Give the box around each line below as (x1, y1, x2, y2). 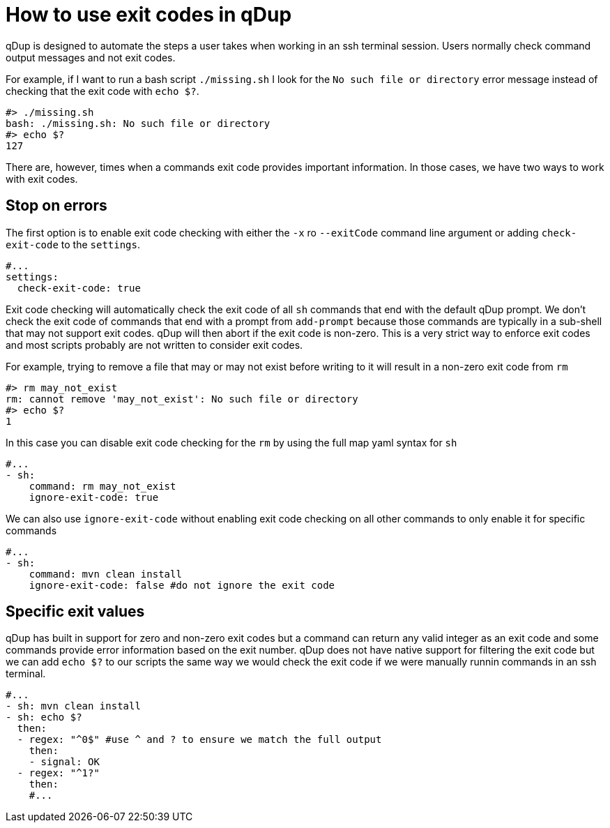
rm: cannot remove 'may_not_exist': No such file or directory (6, 393, 358, 405)
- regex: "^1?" (17, 767, 100, 779)
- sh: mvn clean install (6, 700, 141, 712)
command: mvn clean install (29, 568, 182, 580)
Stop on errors (6, 197, 107, 215)
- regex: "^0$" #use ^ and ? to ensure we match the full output (17, 734, 382, 746)
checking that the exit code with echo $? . (6, 84, 199, 97)
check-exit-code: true (17, 282, 141, 294)
